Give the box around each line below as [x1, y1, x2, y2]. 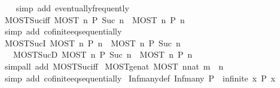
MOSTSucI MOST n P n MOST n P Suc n [4, 36, 181, 49]
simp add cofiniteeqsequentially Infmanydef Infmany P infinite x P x [4, 71, 276, 84]
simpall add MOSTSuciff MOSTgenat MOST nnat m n [4, 59, 224, 72]
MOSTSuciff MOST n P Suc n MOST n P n [4, 13, 185, 26]
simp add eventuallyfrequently [16, 2, 129, 14]
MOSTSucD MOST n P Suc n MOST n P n [13, 48, 193, 61]
